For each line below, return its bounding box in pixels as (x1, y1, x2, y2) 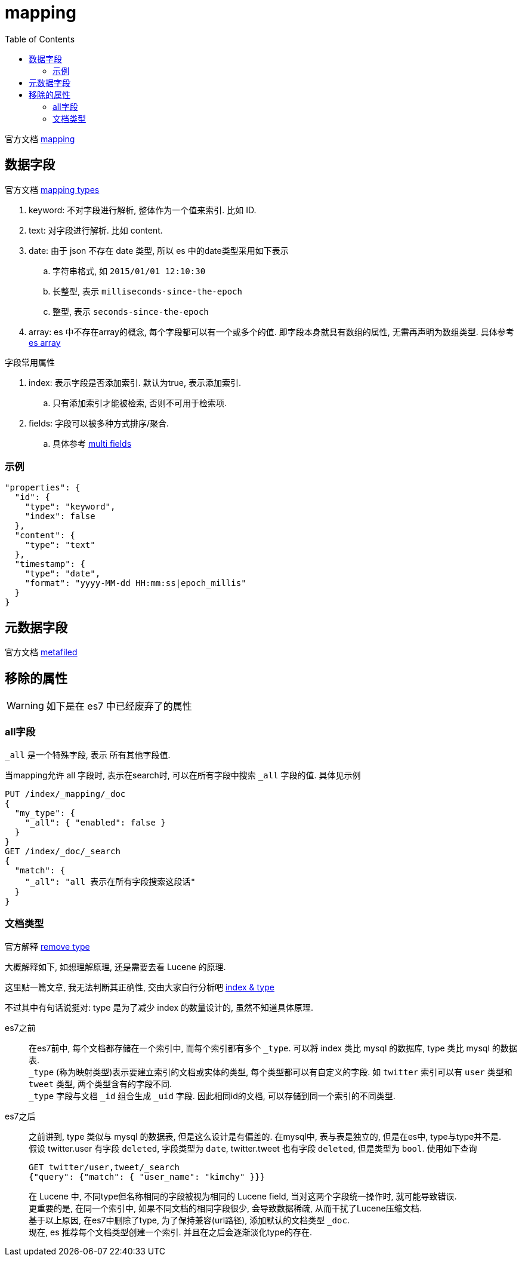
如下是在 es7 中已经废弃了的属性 (46, 700, 192, 713)
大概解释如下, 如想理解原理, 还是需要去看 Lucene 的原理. (5, 961, 226, 972)
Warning (7, 699, 44, 712)
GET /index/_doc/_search (5, 846, 121, 856)
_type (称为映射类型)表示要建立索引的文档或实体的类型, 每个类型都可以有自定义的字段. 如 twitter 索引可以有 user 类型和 (29, 1066, 512, 1077)
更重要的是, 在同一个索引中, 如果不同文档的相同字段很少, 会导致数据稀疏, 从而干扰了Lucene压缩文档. (29, 1202, 422, 1213)
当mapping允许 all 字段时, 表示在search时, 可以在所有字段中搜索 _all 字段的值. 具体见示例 (5, 769, 361, 780)
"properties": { (5, 483, 81, 493)
